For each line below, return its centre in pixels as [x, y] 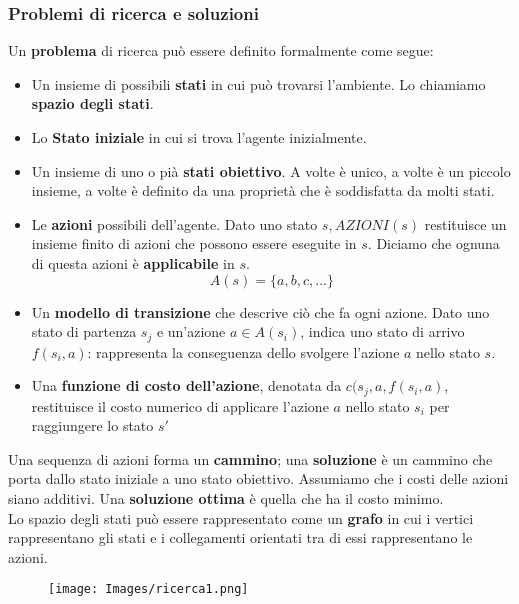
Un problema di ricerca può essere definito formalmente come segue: [221, 50]
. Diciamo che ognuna [433, 243]
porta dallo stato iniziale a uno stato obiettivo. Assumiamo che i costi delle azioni [258, 478]
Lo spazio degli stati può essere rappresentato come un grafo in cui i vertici [241, 517]
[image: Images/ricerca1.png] [148, 589]
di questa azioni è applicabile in [133, 262]
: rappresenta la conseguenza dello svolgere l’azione [243, 351]
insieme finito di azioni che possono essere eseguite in [194, 243]
